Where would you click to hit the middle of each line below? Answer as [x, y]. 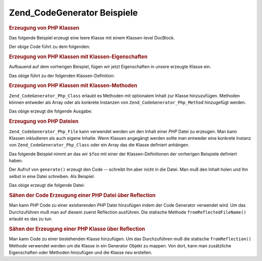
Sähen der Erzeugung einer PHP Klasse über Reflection [77, 229]
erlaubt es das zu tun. [31, 219]
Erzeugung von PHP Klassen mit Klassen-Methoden [73, 86]
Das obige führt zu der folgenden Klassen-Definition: [62, 76]
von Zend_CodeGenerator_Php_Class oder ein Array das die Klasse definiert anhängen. [99, 145]
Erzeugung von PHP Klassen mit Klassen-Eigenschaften [78, 57]
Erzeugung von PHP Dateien [44, 121]
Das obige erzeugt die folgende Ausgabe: [50, 111]
